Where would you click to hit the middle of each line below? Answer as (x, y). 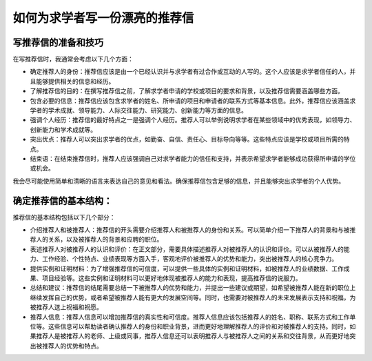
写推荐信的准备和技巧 (58, 42)
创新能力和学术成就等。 (63, 129)
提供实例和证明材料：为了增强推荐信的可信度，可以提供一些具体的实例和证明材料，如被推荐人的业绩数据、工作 (187, 269)
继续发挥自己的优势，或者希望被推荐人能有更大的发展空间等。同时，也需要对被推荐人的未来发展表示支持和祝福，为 (193, 297)
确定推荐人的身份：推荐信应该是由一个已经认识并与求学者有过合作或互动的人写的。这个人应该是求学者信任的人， (190, 72)
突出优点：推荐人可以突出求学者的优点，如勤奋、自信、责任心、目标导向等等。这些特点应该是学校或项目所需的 (187, 139)
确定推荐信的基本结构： (63, 201)
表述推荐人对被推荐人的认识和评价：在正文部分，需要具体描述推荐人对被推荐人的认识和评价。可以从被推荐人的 (187, 249)
